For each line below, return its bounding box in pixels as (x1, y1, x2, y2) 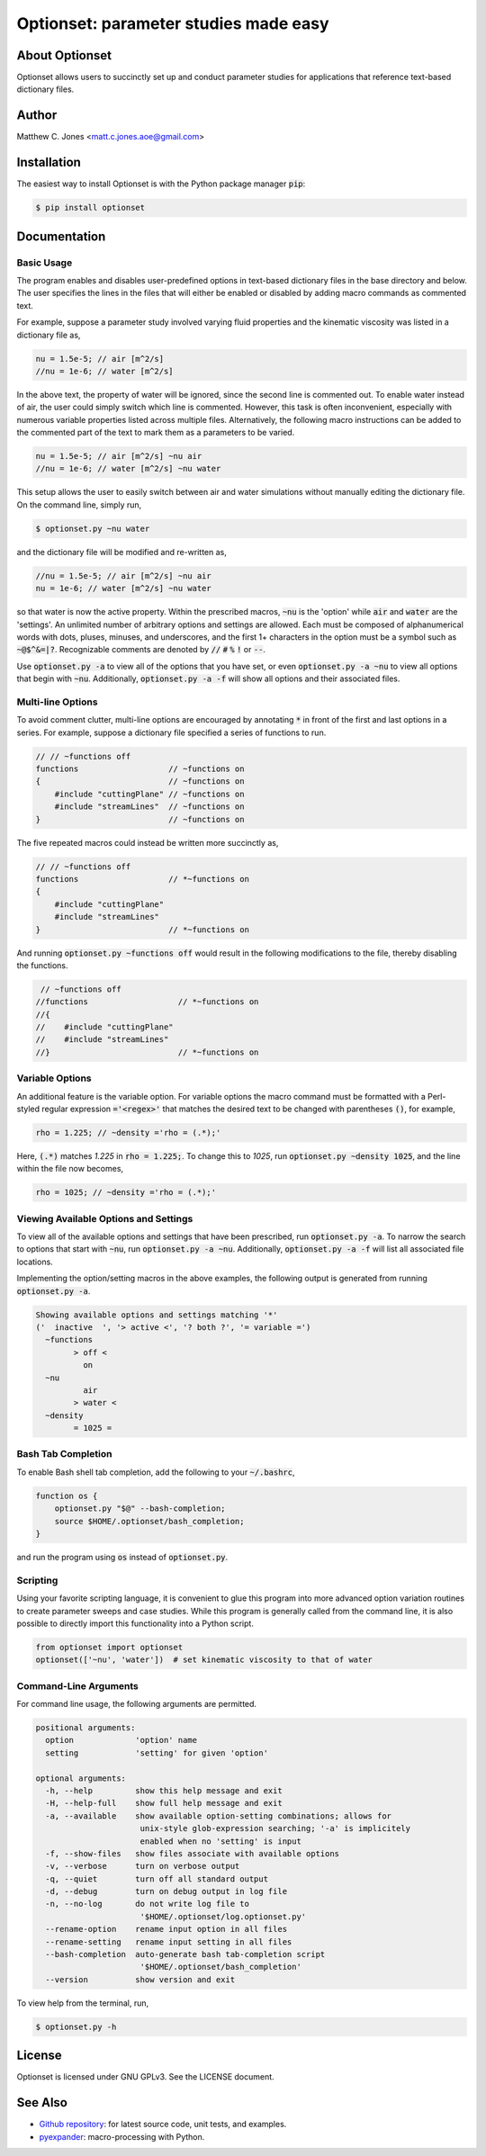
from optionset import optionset (35, 1642, 184, 1652)
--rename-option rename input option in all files (45, 1924, 288, 1935)
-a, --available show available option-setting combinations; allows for (45, 1810, 391, 1821)
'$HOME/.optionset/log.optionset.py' (139, 1911, 307, 1921)
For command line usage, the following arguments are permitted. (16, 1699, 256, 1709)
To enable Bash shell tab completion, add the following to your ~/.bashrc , (16, 1467, 296, 1478)
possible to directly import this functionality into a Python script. (16, 1618, 254, 1629)
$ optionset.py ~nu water (35, 523, 150, 534)
